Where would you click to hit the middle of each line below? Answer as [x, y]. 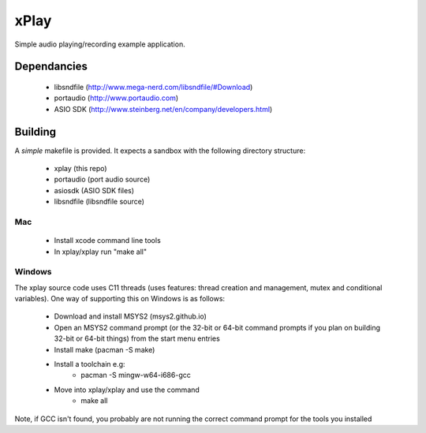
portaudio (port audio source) [102, 179]
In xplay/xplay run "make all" [101, 252]
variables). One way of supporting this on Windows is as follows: [120, 299]
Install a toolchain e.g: [90, 364]
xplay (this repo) [80, 169]
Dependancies [51, 67]
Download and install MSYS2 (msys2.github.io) [130, 316]
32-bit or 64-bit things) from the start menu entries [137, 338]
